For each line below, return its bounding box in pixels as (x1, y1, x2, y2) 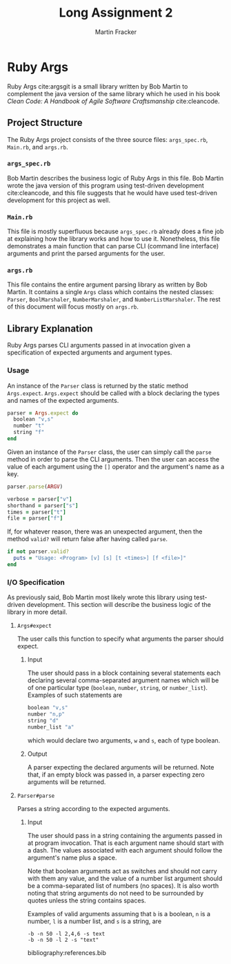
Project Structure (7, 117, 83, 129)
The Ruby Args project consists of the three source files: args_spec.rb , (7, 135, 208, 143)
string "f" (13, 429, 45, 436)
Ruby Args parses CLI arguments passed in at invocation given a (7, 341, 191, 349)
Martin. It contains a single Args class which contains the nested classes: (7, 288, 214, 296)
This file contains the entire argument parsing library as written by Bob (7, 280, 208, 289)
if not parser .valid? (7, 548, 70, 555)
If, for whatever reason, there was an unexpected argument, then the (7, 527, 203, 536)
